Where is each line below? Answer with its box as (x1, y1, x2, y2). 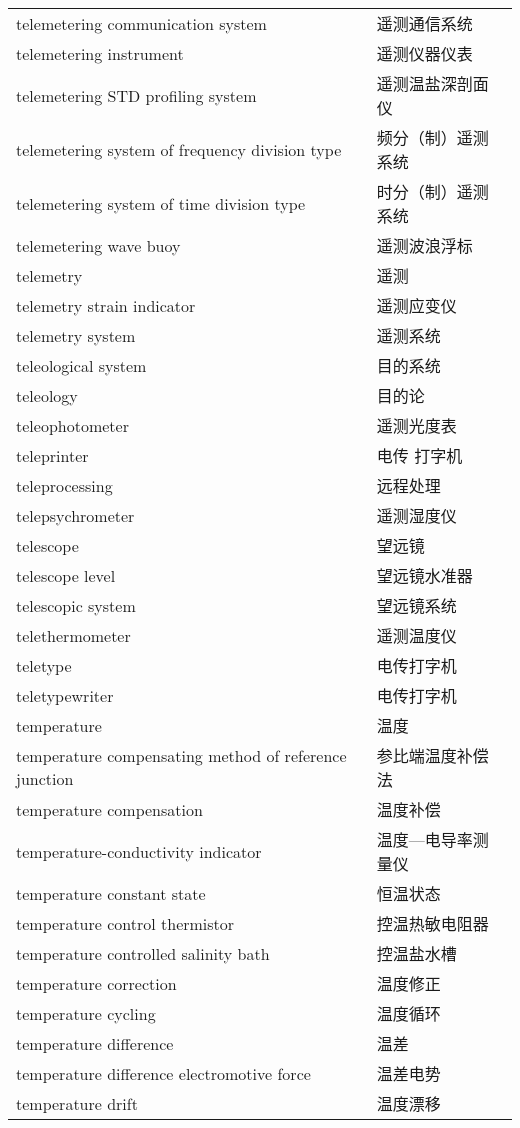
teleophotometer (16, 413, 129, 437)
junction (16, 767, 74, 790)
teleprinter (16, 443, 89, 467)
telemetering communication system (16, 11, 267, 35)
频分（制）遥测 (376, 126, 489, 149)
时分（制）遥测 (376, 180, 489, 203)
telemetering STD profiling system (16, 83, 257, 107)
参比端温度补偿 (376, 744, 489, 767)
